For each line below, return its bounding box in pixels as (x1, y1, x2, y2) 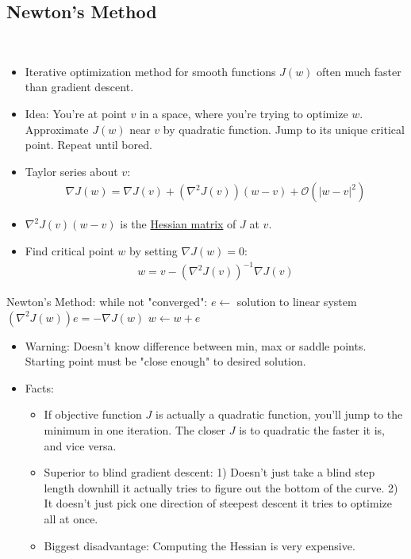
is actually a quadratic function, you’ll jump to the (156, 406, 403, 423)
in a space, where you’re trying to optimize (139, 105, 348, 121)
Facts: (25, 379, 54, 396)
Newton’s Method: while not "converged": (6, 293, 208, 310)
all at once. (44, 511, 98, 527)
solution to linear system (236, 293, 357, 310)
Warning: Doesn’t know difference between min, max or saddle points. (25, 337, 367, 354)
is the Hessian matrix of (120, 216, 236, 232)
